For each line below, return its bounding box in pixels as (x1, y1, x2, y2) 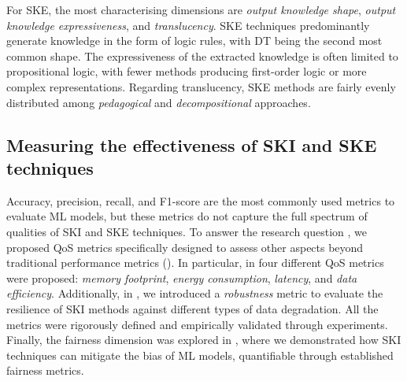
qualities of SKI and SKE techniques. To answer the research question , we (6, 223, 368, 239)
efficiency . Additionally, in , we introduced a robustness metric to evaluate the (6, 285, 383, 301)
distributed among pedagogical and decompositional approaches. (6, 94, 311, 110)
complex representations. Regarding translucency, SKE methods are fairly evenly (6, 78, 396, 94)
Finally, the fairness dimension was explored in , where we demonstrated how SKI (6, 331, 401, 348)
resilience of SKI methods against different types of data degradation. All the (6, 300, 379, 316)
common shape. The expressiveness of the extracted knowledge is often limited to (6, 47, 398, 64)
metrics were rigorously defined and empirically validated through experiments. (6, 316, 388, 332)
